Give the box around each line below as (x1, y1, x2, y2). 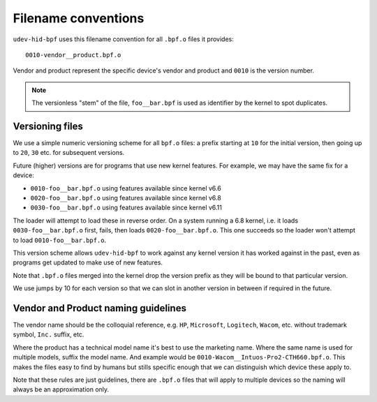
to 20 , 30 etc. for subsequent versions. (13, 149, 125, 157)
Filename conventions (13, 10, 145, 26)
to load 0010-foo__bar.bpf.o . (13, 236, 107, 244)
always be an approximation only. (13, 385, 110, 394)
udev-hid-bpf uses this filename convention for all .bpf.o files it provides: (13, 35, 234, 43)
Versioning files (13, 120, 84, 132)
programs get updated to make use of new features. (13, 258, 163, 267)
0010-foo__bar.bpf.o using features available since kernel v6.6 (30, 184, 221, 192)
